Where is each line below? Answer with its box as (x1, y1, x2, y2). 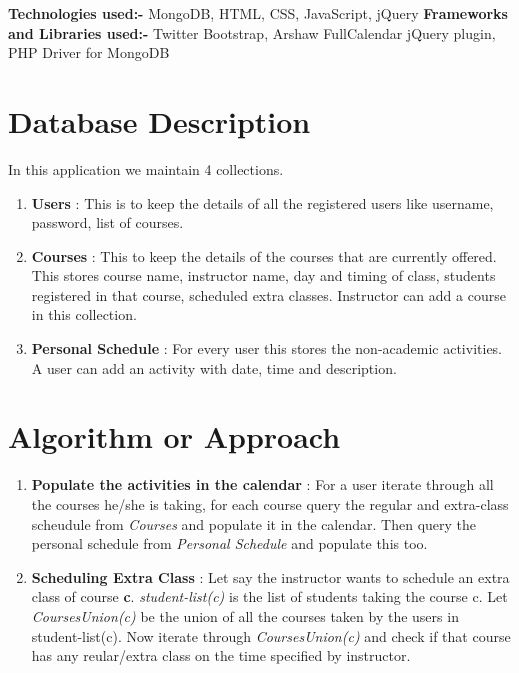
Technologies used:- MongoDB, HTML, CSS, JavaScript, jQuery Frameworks (8, 3, 508, 23)
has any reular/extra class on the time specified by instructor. (31, 645, 411, 666)
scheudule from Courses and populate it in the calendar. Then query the (31, 513, 477, 534)
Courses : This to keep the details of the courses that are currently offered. (31, 245, 497, 266)
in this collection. (31, 304, 137, 325)
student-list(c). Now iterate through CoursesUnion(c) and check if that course (31, 625, 511, 646)
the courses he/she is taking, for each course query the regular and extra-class (31, 493, 509, 514)
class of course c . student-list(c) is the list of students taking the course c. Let (31, 586, 508, 607)
